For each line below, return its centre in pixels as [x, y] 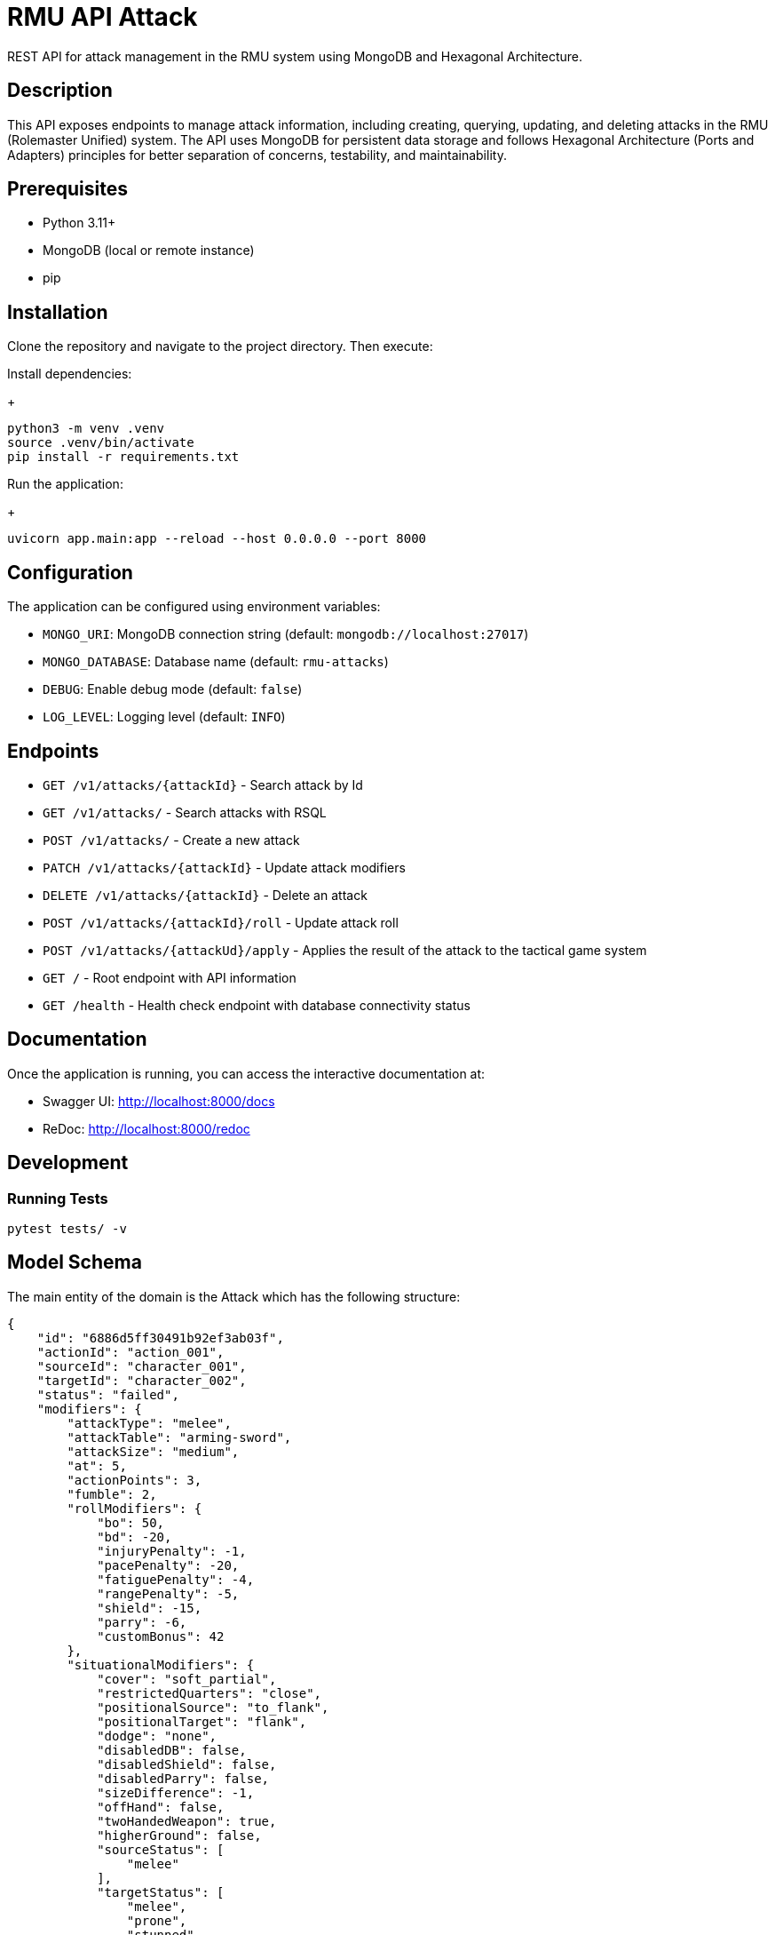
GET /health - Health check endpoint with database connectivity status [257, 1005]
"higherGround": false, [179, 1835]
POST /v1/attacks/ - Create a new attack [171, 840]
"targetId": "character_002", [142, 1380]
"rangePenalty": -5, [168, 1593]
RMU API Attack [103, 17]
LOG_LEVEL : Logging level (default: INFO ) [164, 717]
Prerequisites [67, 189]
